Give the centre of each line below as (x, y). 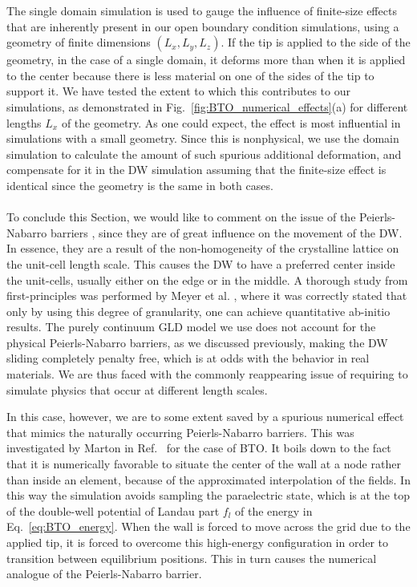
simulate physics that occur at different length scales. (137, 389)
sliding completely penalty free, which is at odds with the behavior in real (188, 358)
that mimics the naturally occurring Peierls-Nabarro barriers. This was (180, 432)
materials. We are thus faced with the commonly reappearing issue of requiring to (207, 374)
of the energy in (274, 510)
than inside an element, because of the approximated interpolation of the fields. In (208, 479)
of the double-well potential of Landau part (113, 510)
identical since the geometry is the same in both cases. (140, 185)
